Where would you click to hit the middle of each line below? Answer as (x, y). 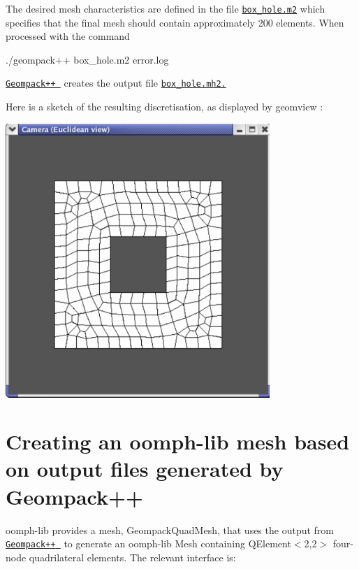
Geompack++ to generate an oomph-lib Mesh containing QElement (148, 543)
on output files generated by (145, 469)
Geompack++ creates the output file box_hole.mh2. (116, 83)
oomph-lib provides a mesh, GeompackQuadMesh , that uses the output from (170, 530)
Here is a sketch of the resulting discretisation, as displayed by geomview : (164, 107)
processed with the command (68, 36)
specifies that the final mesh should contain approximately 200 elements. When (175, 22)
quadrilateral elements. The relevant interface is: (132, 557)
